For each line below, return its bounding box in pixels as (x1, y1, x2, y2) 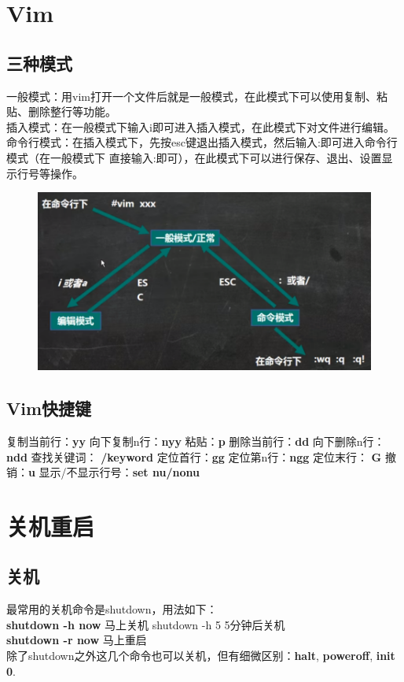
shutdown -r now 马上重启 (6, 632, 147, 648)
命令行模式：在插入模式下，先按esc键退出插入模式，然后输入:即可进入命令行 (6, 134, 398, 150)
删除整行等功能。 (28, 103, 116, 120)
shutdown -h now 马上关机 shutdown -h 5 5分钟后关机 (6, 616, 285, 632)
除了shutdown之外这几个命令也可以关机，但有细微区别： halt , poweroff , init (6, 647, 395, 664)
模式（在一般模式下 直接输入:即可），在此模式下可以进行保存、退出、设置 (6, 149, 382, 165)
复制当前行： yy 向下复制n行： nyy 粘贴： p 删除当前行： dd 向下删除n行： (6, 432, 385, 449)
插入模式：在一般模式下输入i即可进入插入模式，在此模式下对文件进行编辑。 (6, 118, 395, 135)
